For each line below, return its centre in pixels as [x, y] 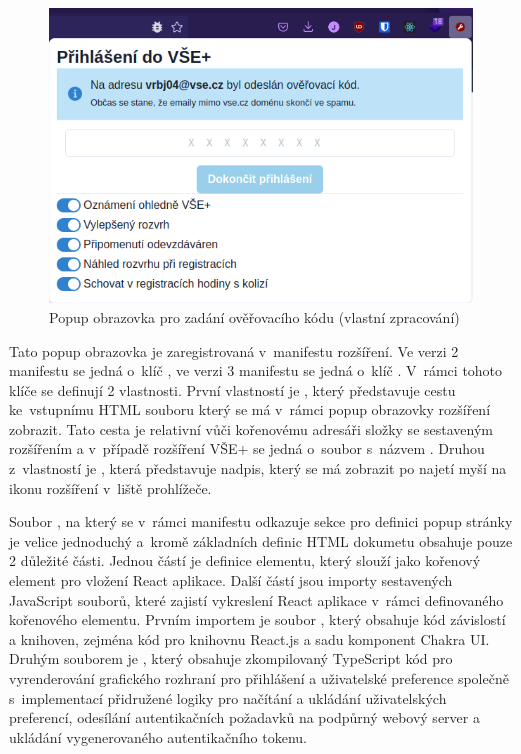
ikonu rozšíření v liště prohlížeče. [110, 487]
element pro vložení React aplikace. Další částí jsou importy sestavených [231, 580]
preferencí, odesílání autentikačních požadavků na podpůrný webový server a [244, 717]
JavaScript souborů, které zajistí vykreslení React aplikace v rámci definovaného [256, 599]
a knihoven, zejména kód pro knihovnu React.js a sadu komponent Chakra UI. [249, 638]
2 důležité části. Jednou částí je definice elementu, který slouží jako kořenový [245, 560]
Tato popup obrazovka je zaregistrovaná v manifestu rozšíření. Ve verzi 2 [234, 350]
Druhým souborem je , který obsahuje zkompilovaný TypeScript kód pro [231, 658]
